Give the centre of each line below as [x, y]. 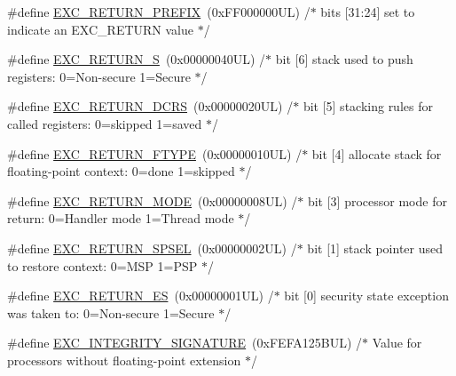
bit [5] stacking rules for [368, 106]
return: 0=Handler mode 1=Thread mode [121, 218]
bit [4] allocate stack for [377, 153]
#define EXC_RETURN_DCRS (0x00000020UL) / [150, 106]
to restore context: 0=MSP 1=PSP [102, 265]
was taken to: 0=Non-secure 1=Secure [111, 312]
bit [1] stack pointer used [375, 248]
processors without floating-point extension [124, 360]
